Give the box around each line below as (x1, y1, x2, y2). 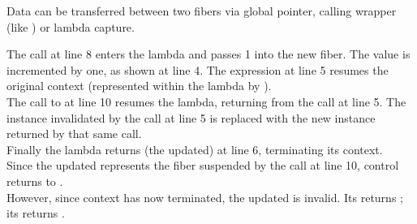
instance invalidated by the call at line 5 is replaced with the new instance (6, 109, 376, 126)
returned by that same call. (6, 125, 142, 142)
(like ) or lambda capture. (6, 18, 135, 35)
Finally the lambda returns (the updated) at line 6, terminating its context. (6, 140, 383, 157)
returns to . (6, 172, 63, 189)
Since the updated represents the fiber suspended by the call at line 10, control (6, 157, 399, 174)
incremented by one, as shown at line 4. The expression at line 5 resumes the (6, 61, 389, 78)
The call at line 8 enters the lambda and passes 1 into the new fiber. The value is (6, 45, 411, 62)
